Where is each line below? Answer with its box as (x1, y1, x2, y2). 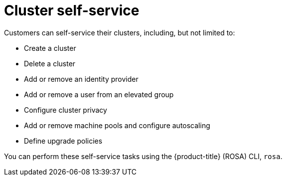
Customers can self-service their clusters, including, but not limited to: (4, 28, 235, 37)
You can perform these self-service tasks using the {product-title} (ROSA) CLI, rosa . (4, 152, 283, 161)
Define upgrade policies (24, 136, 103, 145)
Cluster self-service (4, 2, 140, 19)
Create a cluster (24, 43, 76, 52)
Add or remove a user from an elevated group (24, 90, 174, 99)
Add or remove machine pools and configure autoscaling (24, 121, 210, 130)
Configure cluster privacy (24, 105, 107, 114)
